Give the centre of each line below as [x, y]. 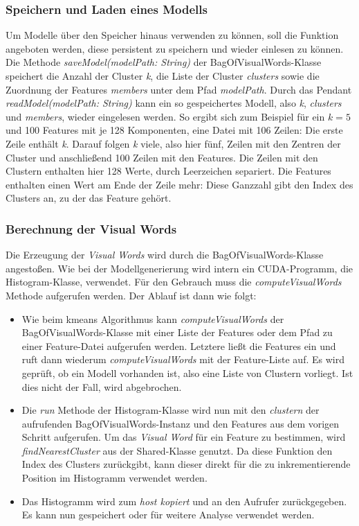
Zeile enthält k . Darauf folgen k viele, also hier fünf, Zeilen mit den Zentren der [173, 143]
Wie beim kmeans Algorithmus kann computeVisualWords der [153, 318]
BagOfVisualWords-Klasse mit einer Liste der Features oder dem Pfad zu [177, 332]
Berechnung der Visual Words [91, 228]
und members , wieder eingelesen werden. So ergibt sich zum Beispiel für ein [165, 116]
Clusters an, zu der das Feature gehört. [89, 198]
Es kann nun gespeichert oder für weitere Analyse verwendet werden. [168, 515]
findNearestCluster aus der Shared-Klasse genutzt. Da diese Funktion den [177, 450]
